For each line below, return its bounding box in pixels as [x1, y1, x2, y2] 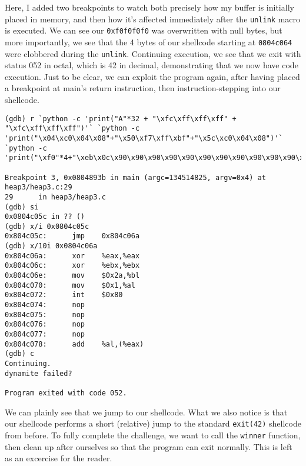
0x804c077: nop [5, 330, 85, 339]
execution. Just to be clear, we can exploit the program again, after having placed [5, 70, 300, 82]
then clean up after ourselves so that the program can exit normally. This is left [5, 440, 292, 452]
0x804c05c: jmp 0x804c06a [5, 232, 140, 241]
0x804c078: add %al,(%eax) [5, 339, 144, 348]
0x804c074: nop [5, 301, 85, 309]
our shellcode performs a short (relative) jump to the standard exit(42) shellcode [5, 417, 301, 430]
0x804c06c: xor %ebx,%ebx [5, 261, 140, 270]
